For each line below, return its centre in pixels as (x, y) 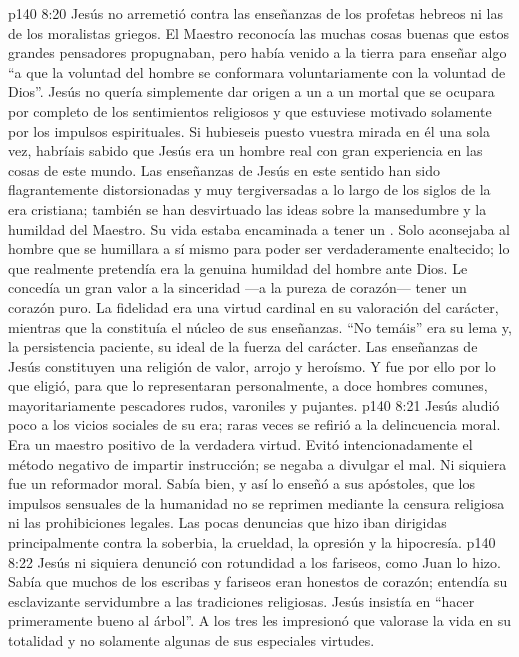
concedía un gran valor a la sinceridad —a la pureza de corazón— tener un (237, 287)
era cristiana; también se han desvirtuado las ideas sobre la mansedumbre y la (247, 208)
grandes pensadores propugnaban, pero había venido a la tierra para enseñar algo (257, 52)
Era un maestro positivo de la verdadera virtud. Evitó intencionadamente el (240, 444)
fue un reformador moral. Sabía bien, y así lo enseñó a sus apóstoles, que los (241, 483)
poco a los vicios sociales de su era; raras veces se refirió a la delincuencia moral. (254, 424)
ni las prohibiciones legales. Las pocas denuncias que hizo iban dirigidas (227, 522)
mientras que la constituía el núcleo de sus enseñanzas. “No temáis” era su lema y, (260, 326)
